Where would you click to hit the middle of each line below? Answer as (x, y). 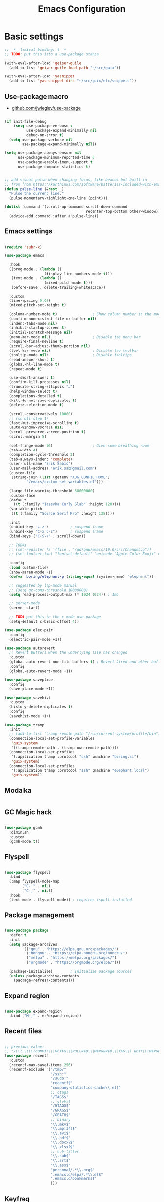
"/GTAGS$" (60, 1106)
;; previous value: (24, 1047)
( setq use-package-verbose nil (41, 140)
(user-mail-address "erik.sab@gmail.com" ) (53, 468)
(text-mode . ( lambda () (36, 278)
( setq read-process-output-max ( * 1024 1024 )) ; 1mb (64, 595)
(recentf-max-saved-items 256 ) (41, 1065)
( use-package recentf (27, 1056)
